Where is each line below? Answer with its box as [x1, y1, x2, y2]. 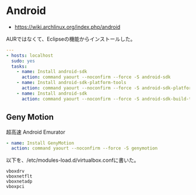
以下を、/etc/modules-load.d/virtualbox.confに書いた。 [6, 156, 139, 164]
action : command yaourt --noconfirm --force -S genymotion [11, 145, 158, 151]
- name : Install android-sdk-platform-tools [16, 80, 127, 86]
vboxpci [6, 184, 25, 190]
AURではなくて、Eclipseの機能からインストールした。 [6, 35, 136, 42]
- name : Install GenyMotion [6, 140, 75, 146]
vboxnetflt [6, 173, 33, 179]
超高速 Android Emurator [6, 128, 65, 135]
